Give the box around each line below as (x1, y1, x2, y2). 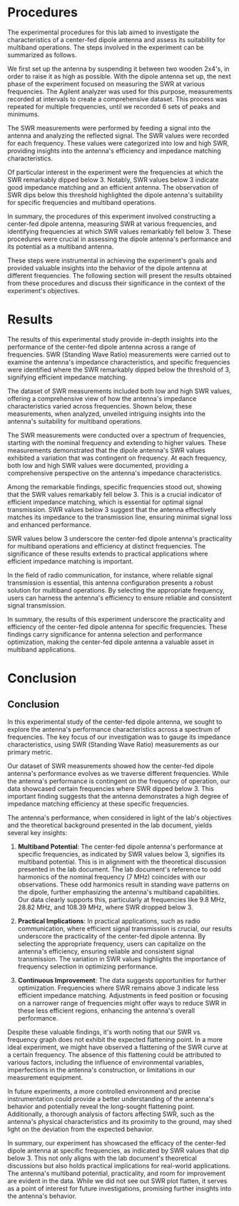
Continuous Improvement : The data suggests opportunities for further (17, 976, 227, 984)
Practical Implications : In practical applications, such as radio (17, 916, 201, 925)
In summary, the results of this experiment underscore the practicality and (7, 615, 225, 623)
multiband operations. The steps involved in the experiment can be (7, 43, 204, 51)
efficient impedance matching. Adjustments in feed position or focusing (17, 991, 228, 999)
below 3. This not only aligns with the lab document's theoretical (7, 1153, 198, 1162)
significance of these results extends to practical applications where (7, 549, 208, 558)
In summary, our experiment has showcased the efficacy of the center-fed (7, 1138, 226, 1147)
